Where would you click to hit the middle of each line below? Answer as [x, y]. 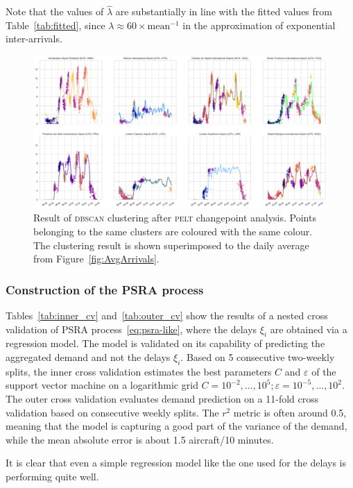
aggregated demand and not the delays [88, 357]
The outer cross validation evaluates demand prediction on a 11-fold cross [162, 399]
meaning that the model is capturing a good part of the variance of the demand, [176, 426]
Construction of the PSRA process [105, 289]
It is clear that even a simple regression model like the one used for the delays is [176, 463]
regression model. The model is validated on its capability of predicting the [165, 343]
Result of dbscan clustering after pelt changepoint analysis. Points [175, 218]
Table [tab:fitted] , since [55, 25]
